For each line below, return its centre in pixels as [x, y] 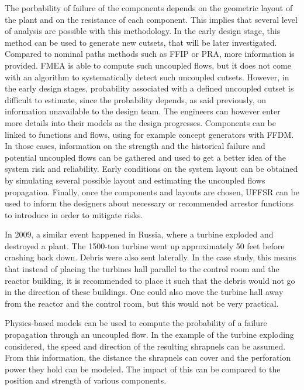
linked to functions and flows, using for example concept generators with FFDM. [149, 134]
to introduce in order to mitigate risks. [74, 214]
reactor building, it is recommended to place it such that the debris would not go [150, 280]
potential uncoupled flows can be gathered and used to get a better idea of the [145, 157]
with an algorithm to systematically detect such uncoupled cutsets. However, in [147, 77]
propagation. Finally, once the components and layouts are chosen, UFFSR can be [152, 191]
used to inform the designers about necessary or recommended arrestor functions [149, 203]
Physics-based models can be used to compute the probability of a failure [136, 323]
